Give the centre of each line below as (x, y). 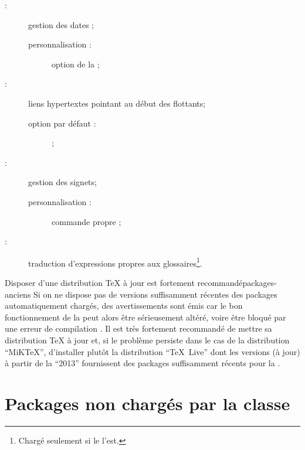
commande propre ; (87, 221)
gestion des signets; (62, 182)
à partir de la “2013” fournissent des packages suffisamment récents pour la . (143, 363)
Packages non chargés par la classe (148, 403)
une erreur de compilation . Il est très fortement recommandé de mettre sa (138, 328)
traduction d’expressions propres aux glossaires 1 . (115, 262)
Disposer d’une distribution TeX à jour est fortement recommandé (124, 282)
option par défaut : (62, 123)
